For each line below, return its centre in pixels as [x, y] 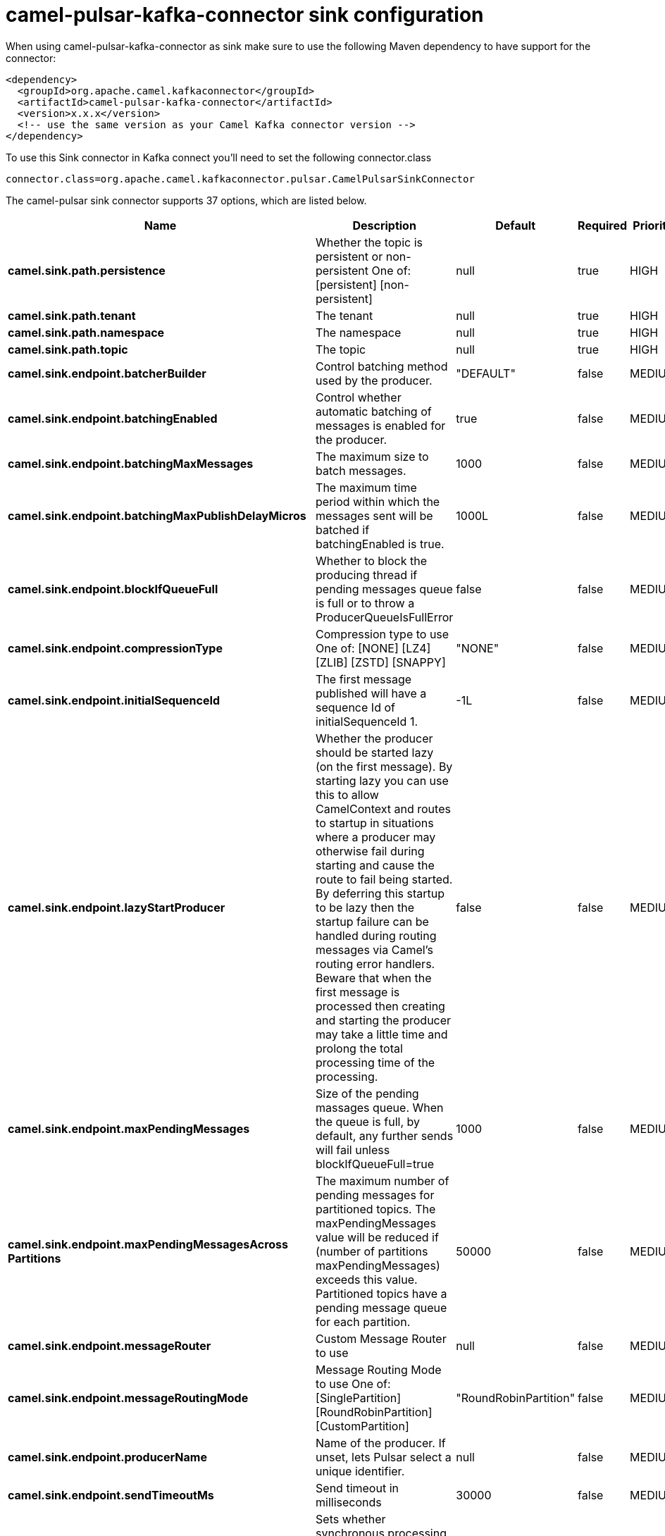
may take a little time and [382, 1034]
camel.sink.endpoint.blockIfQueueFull [113, 589]
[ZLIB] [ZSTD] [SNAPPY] [381, 662]
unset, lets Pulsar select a [384, 1457]
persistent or [349, 256]
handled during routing [376, 935]
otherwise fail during [370, 851]
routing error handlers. [375, 964]
